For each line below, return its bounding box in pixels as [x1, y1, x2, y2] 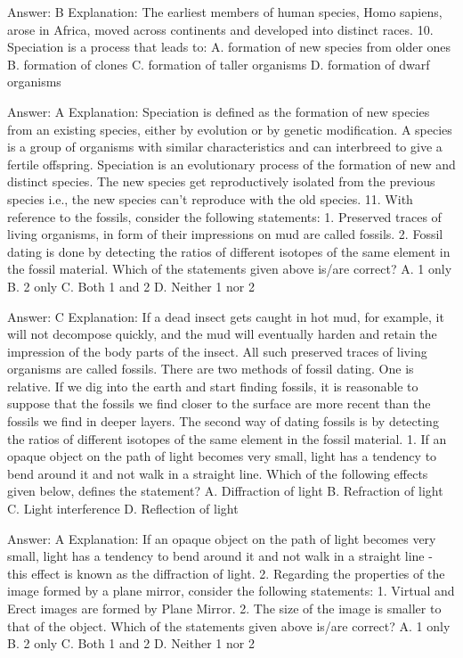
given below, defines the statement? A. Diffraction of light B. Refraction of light [7, 481, 443, 500]
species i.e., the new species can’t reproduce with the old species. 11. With [7, 189, 413, 208]
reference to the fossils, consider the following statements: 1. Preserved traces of [7, 207, 442, 226]
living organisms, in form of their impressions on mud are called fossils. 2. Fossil [7, 225, 443, 243]
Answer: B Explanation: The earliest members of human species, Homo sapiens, [7, 3, 443, 21]
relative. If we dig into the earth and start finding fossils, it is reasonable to [7, 376, 418, 395]
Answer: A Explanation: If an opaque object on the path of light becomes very [7, 529, 436, 547]
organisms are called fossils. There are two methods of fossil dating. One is [7, 359, 414, 378]
